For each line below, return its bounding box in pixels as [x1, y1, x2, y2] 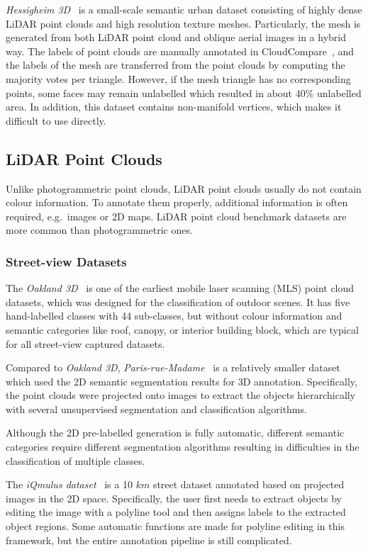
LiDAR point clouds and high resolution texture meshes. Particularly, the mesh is [6, 16, 361, 30]
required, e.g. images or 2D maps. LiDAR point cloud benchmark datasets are [6, 208, 347, 223]
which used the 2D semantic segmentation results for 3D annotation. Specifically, [6, 373, 357, 388]
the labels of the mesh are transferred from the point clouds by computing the [6, 57, 345, 72]
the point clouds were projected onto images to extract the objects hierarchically [6, 388, 356, 402]
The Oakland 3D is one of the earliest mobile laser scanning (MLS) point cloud [6, 281, 355, 295]
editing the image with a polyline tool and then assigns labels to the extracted [6, 505, 346, 519]
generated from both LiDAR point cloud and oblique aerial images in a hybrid [6, 30, 346, 45]
